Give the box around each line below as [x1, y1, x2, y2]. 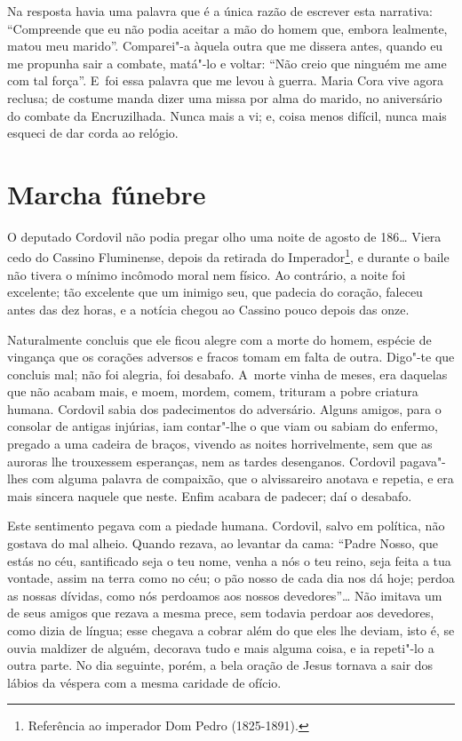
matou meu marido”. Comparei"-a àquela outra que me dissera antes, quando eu [7, 36, 443, 55]
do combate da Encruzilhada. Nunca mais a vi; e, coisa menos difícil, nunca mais [7, 106, 447, 124]
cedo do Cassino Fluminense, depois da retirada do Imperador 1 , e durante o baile [7, 245, 450, 267]
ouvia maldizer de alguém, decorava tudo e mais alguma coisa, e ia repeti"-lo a [7, 638, 434, 657]
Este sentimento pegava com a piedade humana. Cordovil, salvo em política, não [7, 516, 445, 535]
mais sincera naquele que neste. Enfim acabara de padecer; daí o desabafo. [7, 486, 412, 505]
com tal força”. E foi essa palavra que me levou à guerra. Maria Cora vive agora [7, 71, 443, 90]
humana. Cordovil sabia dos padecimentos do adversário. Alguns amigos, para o [7, 399, 442, 418]
